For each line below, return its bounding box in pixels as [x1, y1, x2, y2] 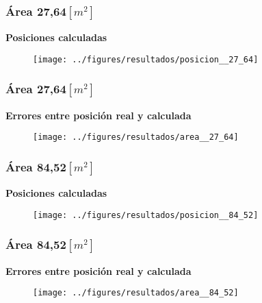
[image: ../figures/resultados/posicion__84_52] [33, 210, 259, 220]
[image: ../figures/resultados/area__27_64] [33, 132, 239, 143]
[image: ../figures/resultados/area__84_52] [33, 288, 239, 298]
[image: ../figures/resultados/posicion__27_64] [33, 54, 259, 64]
